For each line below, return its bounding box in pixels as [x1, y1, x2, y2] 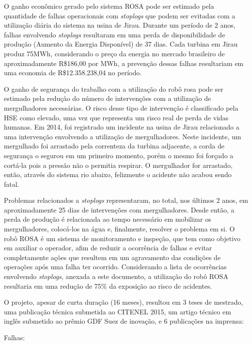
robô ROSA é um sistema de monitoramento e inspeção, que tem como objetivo [4, 233, 241, 243]
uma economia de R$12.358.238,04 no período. [4, 67, 142, 78]
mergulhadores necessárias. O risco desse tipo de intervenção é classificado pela [4, 102, 238, 113]
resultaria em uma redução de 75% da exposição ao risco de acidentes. [4, 280, 212, 291]
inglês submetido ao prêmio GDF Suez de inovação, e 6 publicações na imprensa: [4, 316, 244, 326]
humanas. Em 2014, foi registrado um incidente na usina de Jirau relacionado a [4, 122, 239, 132]
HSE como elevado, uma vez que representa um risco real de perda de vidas [4, 112, 229, 122]
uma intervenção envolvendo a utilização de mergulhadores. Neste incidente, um [4, 131, 241, 141]
